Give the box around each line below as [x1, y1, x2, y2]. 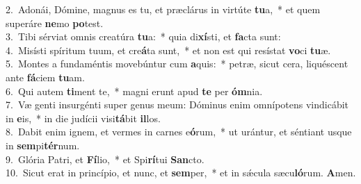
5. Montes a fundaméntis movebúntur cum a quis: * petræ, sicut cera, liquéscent [6, 56, 348, 71]
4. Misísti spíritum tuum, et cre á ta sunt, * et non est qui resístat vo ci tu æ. [6, 42, 331, 57]
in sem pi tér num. [6, 137, 80, 152]
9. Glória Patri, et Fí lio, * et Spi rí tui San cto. [6, 151, 204, 166]
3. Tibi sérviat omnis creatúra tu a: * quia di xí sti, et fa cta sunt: [6, 29, 281, 44]
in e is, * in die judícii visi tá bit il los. [6, 110, 161, 125]
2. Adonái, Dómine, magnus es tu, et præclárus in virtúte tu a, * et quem [6, 2, 321, 16]
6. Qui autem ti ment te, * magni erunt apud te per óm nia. [6, 83, 263, 98]
